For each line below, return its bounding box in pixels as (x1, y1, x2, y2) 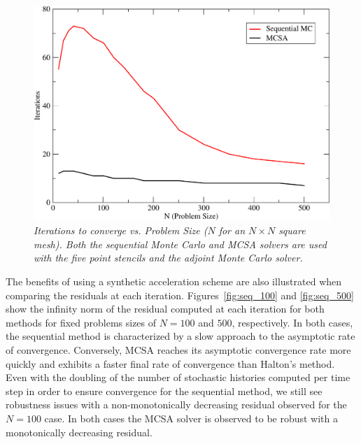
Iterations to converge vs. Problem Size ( (34, 223, 208, 238)
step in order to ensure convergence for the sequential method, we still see (6, 383, 323, 398)
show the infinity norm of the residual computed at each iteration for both (6, 301, 325, 316)
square (278, 223, 306, 238)
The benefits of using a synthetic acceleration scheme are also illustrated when (6, 274, 342, 289)
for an (218, 223, 246, 238)
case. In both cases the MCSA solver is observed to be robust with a (44, 410, 339, 425)
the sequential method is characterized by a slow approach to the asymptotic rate (6, 329, 355, 343)
